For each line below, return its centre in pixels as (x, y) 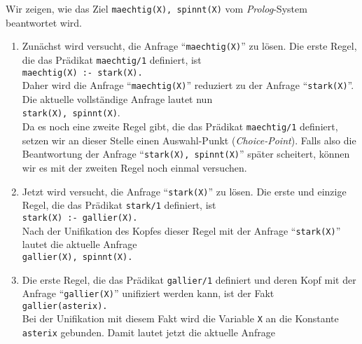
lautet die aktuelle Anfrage (79, 244)
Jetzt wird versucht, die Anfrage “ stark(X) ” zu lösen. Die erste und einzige (184, 191)
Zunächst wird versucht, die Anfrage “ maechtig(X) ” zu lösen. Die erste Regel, (189, 46)
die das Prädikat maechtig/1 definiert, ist (112, 59)
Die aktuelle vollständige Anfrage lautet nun (117, 98)
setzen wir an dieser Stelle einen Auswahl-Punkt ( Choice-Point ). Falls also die (189, 140)
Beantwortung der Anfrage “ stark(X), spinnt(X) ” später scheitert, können (186, 154)
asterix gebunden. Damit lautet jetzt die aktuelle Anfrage (148, 332)
